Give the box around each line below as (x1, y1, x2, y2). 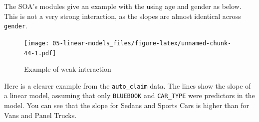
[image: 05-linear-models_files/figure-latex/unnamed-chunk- (24, 39, 232, 47)
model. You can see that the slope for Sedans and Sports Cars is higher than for (4, 100, 250, 111)
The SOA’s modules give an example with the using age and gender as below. (4, 1, 242, 11)
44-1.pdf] (24, 49, 56, 57)
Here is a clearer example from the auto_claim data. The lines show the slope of (4, 80, 251, 91)
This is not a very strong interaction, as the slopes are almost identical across (4, 10, 241, 21)
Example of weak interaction (24, 64, 111, 74)
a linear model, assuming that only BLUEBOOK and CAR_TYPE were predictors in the (4, 90, 255, 101)
